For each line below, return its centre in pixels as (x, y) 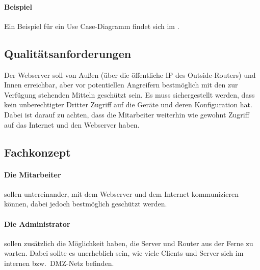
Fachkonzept (37, 152)
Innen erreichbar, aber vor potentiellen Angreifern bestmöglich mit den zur (121, 85)
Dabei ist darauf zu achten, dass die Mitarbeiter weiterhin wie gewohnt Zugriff (127, 114)
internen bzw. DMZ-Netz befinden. (59, 263)
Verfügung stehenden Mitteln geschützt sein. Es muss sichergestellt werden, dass (129, 94)
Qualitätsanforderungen (68, 53)
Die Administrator (37, 223)
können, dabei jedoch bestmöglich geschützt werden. (86, 204)
